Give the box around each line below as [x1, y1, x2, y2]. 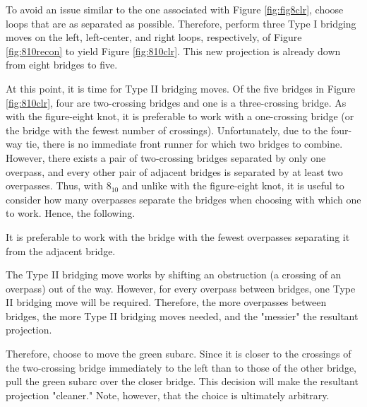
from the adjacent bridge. [6, 243, 116, 258]
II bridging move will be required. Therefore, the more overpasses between [6, 295, 327, 309]
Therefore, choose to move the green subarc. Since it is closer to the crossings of [6, 346, 351, 361]
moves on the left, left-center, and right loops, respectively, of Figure [6, 30, 302, 45]
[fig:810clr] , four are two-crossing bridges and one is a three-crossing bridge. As [6, 95, 347, 110]
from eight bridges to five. [6, 57, 118, 72]
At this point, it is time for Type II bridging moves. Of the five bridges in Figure [6, 81, 356, 95]
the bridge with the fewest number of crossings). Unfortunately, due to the [6, 122, 328, 137]
